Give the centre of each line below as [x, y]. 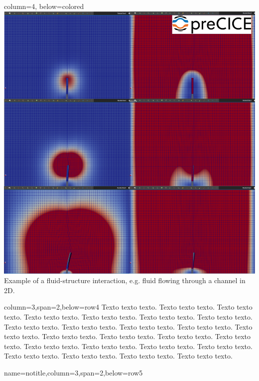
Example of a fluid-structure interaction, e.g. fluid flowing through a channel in [125, 280]
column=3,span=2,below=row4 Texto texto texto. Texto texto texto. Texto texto [128, 307]
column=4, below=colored [44, 6]
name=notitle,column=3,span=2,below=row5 [73, 372]
